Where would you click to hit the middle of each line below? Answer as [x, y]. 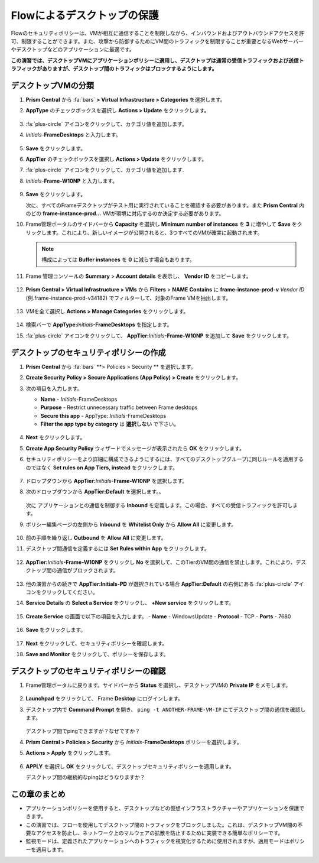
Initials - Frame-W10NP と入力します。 [72, 181]
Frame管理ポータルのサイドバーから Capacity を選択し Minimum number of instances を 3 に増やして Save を [162, 224]
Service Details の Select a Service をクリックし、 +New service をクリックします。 [130, 603]
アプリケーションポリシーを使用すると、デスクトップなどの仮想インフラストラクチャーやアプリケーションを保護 [162, 808]
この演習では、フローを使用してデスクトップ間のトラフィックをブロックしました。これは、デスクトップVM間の [162, 825]
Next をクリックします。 [56, 437]
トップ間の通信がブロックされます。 [74, 570]
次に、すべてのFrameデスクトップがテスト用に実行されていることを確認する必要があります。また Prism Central [162, 205]
